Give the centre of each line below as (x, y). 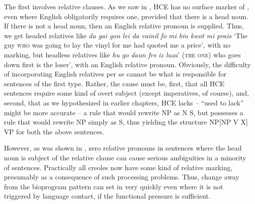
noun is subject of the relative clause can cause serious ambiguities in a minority (125, 157)
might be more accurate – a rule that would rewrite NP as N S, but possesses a (124, 112)
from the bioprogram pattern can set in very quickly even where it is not (114, 186)
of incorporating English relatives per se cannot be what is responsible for (115, 74)
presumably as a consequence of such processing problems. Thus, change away (122, 177)
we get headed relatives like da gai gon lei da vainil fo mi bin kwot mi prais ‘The (126, 35)
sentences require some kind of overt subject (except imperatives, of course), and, (127, 93)
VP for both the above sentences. (54, 131)
